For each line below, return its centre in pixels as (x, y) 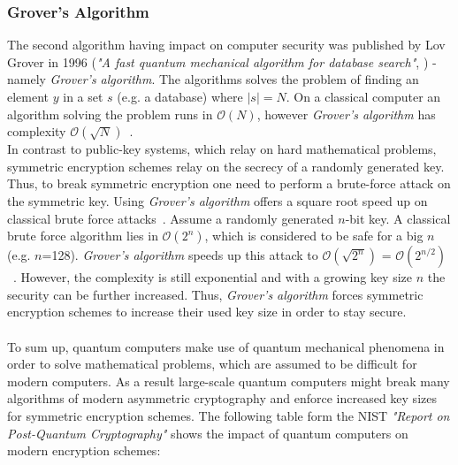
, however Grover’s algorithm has (346, 114)
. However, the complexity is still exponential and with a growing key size (213, 277)
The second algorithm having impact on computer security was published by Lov (226, 45)
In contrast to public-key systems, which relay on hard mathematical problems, (222, 149)
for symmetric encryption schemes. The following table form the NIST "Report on (229, 415)
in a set (83, 96)
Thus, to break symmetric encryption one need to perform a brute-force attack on (229, 183)
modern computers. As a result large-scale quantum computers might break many (229, 381)
